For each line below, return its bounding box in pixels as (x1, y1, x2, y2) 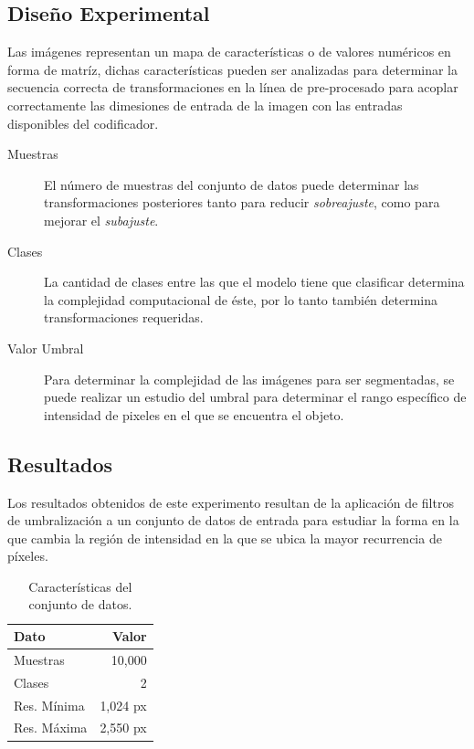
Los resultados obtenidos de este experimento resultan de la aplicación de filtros (7, 492, 454, 512)
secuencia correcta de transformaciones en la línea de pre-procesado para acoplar (7, 78, 458, 97)
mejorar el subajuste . (44, 210, 159, 229)
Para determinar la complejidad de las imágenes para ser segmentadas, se (44, 369, 455, 388)
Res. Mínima (14, 695, 85, 714)
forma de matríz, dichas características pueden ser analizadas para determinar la (7, 59, 458, 79)
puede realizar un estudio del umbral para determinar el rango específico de (44, 387, 467, 406)
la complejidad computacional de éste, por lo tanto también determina (44, 290, 438, 309)
